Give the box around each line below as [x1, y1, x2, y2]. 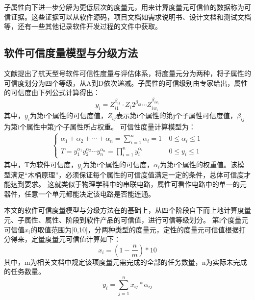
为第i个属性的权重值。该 [160, 159, 238, 169]
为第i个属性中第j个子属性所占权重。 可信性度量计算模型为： [4, 121, 196, 131]
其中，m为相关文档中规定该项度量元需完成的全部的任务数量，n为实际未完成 [4, 256, 247, 267]
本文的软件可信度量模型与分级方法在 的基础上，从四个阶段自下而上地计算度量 [4, 205, 251, 215]
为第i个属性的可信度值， [30, 110, 107, 121]
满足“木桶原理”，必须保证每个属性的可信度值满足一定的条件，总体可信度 [10, 169, 244, 179]
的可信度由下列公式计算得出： [4, 87, 100, 98]
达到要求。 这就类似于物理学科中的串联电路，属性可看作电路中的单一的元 [10, 179, 247, 189]
